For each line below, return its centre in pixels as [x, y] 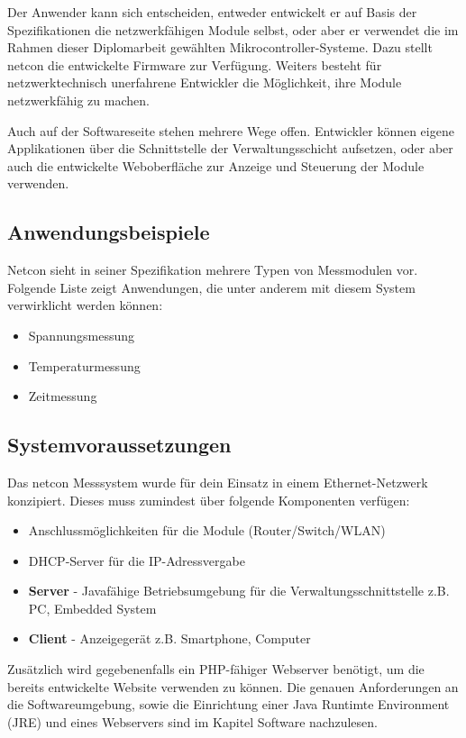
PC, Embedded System [92, 608]
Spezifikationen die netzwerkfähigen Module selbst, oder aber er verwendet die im [233, 29]
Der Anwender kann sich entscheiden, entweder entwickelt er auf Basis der [212, 12]
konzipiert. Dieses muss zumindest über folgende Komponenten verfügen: [209, 500]
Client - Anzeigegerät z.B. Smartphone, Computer [169, 638]
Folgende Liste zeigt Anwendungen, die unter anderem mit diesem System [211, 287]
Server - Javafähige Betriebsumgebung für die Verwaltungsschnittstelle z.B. [239, 591]
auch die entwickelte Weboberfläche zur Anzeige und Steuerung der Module [216, 165]
